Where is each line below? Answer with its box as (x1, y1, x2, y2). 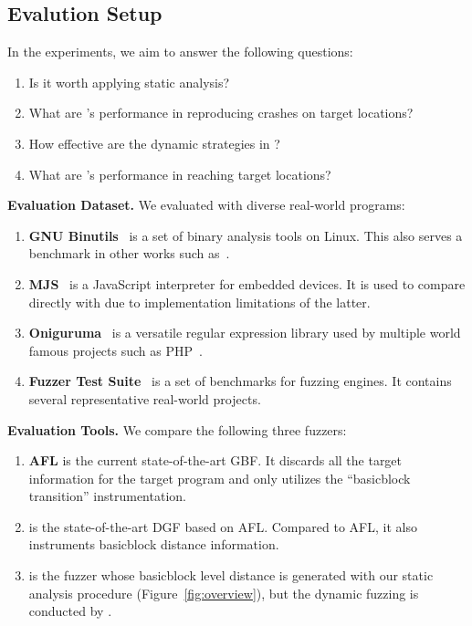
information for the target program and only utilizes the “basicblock (28, 468, 411, 487)
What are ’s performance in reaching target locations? (28, 164, 331, 183)
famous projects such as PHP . (28, 340, 203, 360)
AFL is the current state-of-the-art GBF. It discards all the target (28, 451, 403, 470)
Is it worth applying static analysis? (28, 72, 230, 91)
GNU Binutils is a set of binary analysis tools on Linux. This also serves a (28, 225, 463, 245)
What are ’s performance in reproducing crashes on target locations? (28, 103, 414, 122)
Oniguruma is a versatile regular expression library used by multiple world (28, 323, 461, 342)
